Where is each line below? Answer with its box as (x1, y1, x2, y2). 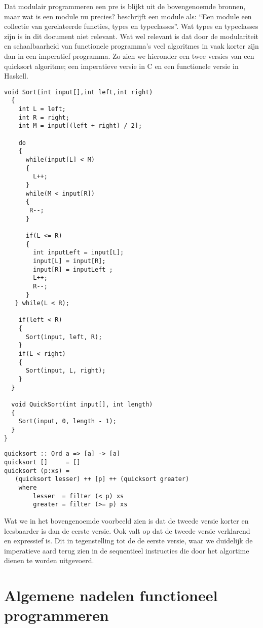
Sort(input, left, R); (25, 333, 102, 341)
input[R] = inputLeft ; (33, 266, 113, 273)
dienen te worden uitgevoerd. (4, 555, 94, 566)
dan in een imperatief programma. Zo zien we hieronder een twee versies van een (4, 50, 254, 61)
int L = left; (18, 105, 66, 113)
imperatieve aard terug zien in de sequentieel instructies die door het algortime (4, 545, 249, 556)
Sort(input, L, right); (25, 367, 106, 375)
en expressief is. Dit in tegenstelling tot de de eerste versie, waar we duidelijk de (4, 535, 253, 546)
